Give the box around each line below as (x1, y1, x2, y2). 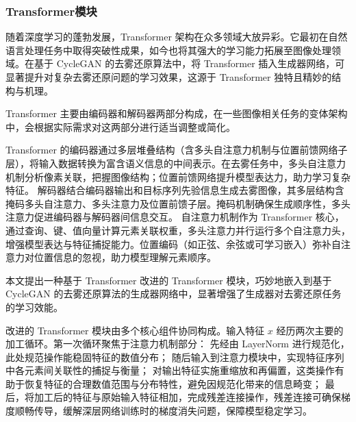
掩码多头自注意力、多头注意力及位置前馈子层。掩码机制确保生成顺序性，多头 (5, 196, 351, 210)
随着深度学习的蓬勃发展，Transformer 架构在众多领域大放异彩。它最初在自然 (5, 29, 348, 44)
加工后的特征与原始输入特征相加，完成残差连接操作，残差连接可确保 (34, 390, 341, 404)
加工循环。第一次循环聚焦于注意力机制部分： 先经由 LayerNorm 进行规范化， (5, 336, 350, 351)
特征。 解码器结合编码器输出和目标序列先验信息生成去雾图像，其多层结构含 (5, 183, 344, 197)
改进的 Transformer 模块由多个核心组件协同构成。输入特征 (5, 323, 265, 337)
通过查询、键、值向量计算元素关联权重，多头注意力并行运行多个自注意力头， (5, 223, 351, 237)
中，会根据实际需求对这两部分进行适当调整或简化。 (5, 119, 236, 134)
